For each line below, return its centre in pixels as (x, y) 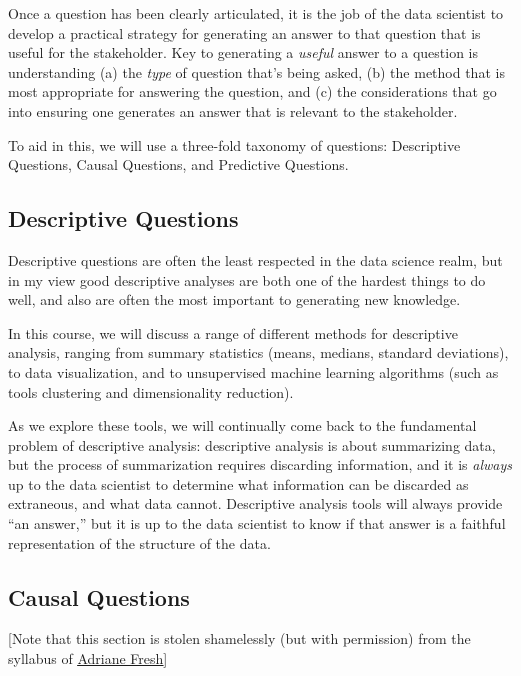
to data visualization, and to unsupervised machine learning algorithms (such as (253, 371)
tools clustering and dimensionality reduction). (151, 391)
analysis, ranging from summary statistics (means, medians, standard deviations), (258, 352)
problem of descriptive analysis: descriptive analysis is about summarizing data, (252, 444)
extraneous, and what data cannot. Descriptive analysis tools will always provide (255, 503)
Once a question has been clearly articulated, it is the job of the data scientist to (256, 13)
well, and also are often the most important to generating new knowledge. (234, 299)
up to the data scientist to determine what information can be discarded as (238, 483)
